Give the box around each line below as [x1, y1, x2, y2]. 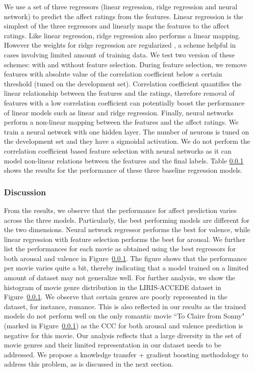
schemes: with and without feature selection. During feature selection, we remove [4, 59, 247, 69]
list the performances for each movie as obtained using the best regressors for [4, 243, 236, 254]
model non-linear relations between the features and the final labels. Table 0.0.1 [4, 155, 244, 165]
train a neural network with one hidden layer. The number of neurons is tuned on [4, 126, 249, 136]
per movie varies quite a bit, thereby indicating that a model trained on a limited [4, 263, 249, 273]
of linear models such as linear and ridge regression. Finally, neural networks [4, 107, 234, 117]
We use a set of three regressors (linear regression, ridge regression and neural [4, 1, 237, 11]
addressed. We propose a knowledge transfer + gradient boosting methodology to [4, 349, 248, 359]
